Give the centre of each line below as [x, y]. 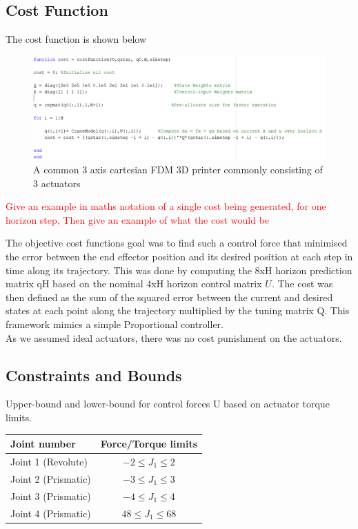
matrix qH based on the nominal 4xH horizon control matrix [134, 283]
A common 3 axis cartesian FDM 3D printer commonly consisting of [178, 170]
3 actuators [57, 183]
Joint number [43, 444]
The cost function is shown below [76, 39]
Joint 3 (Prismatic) [51, 496]
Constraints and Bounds [94, 375]
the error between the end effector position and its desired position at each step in [179, 257]
